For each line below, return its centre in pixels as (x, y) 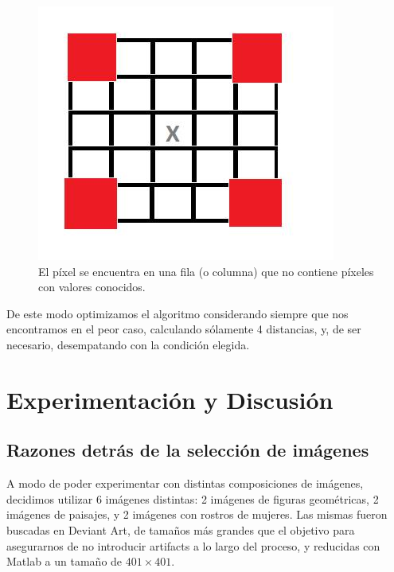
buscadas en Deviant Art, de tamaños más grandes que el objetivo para (181, 529)
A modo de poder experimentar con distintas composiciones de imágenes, (185, 483)
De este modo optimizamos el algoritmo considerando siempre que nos (177, 313)
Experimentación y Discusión (170, 399)
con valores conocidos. (92, 287)
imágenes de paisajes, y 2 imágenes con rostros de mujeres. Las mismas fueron (197, 514)
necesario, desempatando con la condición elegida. (128, 344)
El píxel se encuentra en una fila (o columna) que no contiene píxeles (206, 271)
